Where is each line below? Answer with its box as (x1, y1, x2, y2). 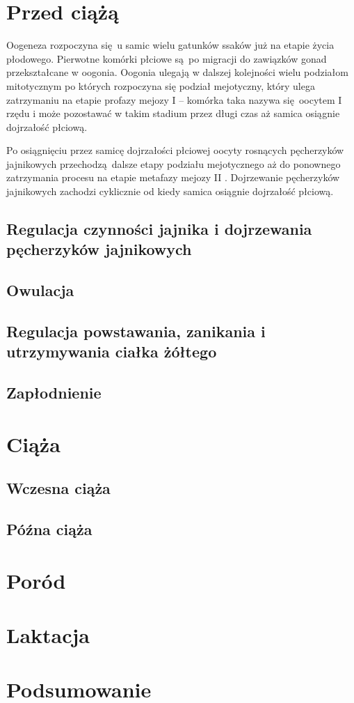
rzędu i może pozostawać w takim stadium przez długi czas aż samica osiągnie (6, 106, 340, 121)
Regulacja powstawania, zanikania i (6, 320, 266, 341)
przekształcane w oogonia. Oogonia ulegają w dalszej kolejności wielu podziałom (6, 65, 348, 79)
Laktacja (6, 621, 90, 649)
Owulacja (6, 279, 74, 301)
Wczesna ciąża (6, 477, 111, 499)
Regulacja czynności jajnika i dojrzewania (6, 218, 312, 240)
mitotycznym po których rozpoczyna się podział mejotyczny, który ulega (6, 78, 315, 93)
